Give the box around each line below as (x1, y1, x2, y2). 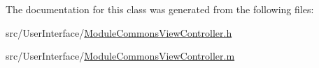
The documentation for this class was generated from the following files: (6, 2, 314, 16)
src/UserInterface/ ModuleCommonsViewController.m (6, 49, 235, 63)
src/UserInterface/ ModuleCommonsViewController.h (6, 25, 232, 40)
